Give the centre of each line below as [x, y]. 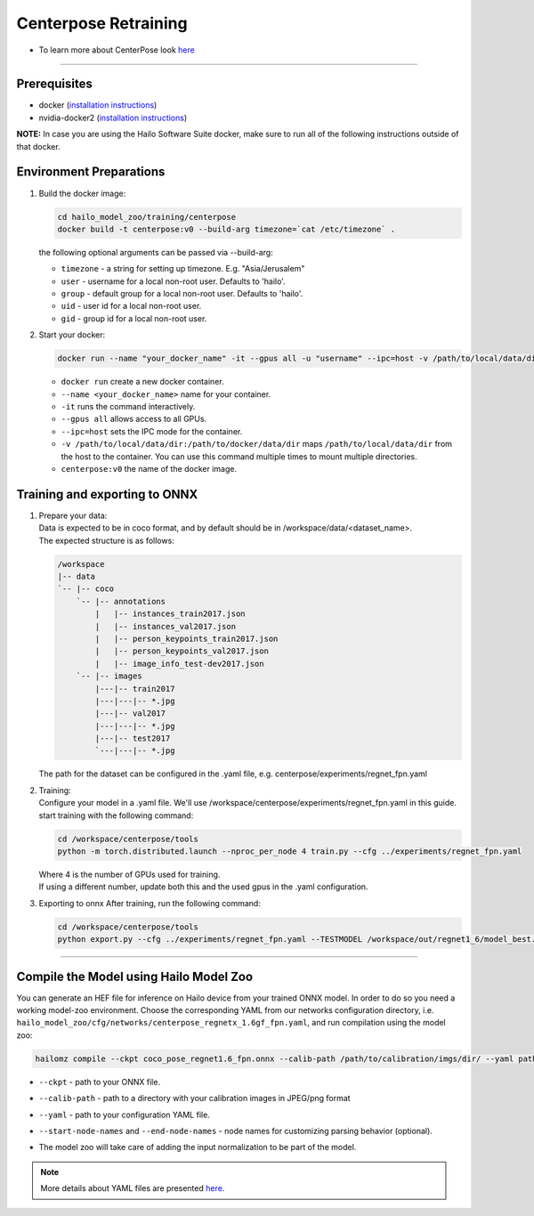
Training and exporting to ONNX [107, 494]
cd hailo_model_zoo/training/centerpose [146, 217]
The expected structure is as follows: [107, 540]
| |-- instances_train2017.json [170, 614]
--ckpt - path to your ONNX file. [99, 1082]
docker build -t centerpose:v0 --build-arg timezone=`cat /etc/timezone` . [227, 229]
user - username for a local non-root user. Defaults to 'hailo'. [173, 281]
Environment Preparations [91, 172]
